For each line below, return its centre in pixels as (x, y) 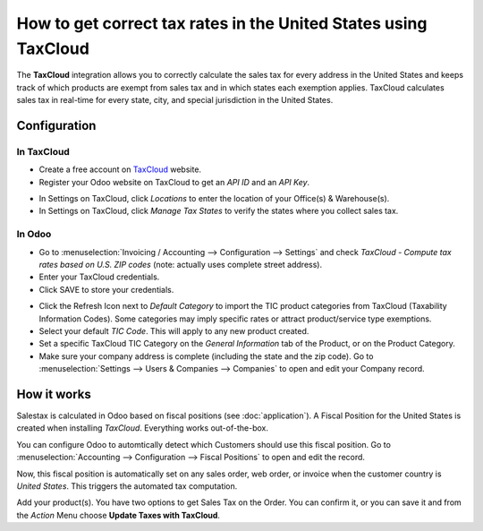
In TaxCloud (43, 151)
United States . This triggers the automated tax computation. (127, 486)
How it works (54, 394)
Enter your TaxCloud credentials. (99, 277)
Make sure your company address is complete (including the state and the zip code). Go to (206, 356)
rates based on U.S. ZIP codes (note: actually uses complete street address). (180, 264)
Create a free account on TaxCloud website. (120, 169)
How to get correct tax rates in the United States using (222, 23)
